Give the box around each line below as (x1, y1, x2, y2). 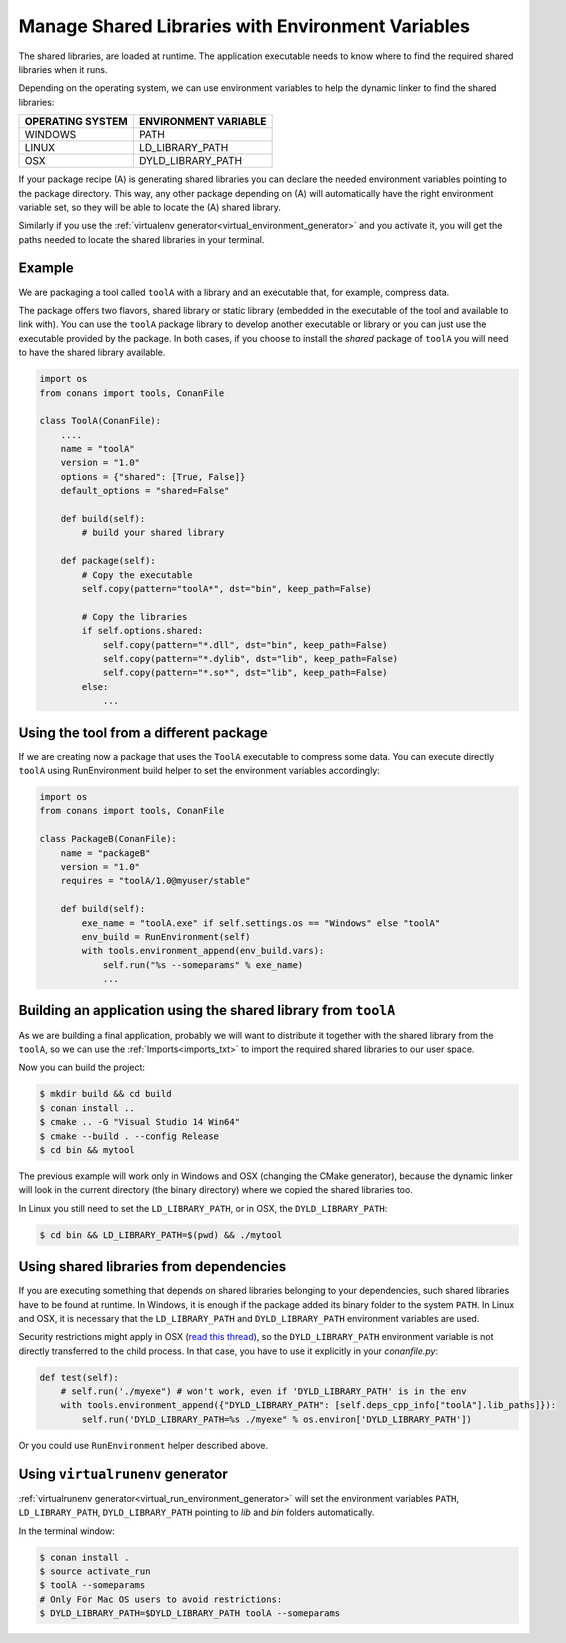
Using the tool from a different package (18, 724, 269, 741)
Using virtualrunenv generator (18, 1465, 229, 1482)
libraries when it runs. (18, 63, 109, 75)
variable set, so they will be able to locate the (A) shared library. (18, 201, 282, 213)
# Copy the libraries (81, 611, 188, 622)
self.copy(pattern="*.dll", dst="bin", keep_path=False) (102, 639, 388, 650)
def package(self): (60, 555, 157, 567)
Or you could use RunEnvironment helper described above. (18, 1439, 269, 1451)
